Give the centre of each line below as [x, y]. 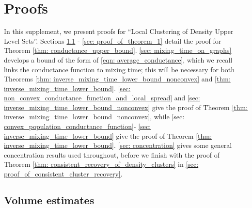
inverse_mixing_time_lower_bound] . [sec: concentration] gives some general [118, 145]
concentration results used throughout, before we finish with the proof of [112, 154]
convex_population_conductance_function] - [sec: [78, 126]
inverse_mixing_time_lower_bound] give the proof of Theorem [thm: [108, 136]
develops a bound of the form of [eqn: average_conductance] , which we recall [118, 59]
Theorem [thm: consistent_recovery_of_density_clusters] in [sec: [101, 164]
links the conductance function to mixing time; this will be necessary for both [119, 69]
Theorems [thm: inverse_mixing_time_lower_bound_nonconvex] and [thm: [117, 79]
